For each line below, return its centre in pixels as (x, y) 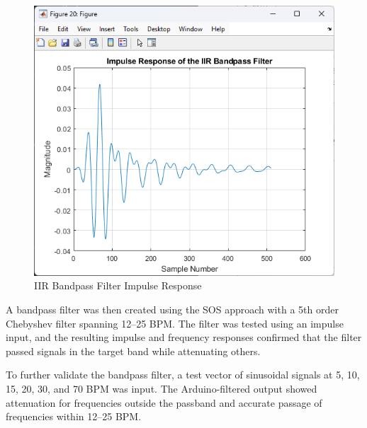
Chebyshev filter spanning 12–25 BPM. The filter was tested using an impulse (175, 323)
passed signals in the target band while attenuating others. (133, 351)
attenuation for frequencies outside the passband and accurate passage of (164, 402)
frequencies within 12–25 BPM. (74, 416)
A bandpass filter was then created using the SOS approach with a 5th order (172, 309)
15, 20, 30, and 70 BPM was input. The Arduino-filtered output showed (162, 388)
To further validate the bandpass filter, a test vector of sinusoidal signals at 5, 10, (183, 375)
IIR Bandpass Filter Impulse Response (118, 285)
